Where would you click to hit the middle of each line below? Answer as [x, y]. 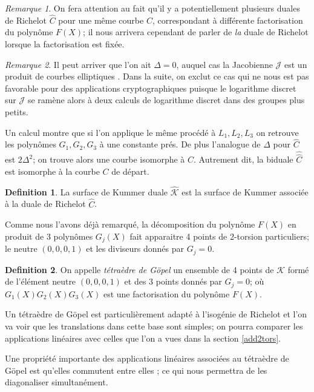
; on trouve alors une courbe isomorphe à [109, 159]
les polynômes [31, 144]
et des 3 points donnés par [173, 281]
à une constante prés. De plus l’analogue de [180, 144]
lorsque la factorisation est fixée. [65, 44]
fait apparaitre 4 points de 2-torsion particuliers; [219, 236]
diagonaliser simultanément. [57, 382]
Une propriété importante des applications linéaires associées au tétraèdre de [147, 358]
